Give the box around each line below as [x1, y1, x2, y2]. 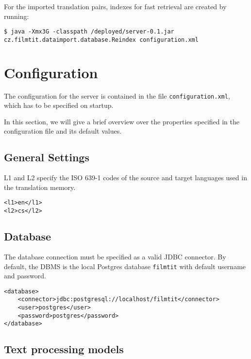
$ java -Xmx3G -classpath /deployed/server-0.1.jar [4, 28, 174, 35]
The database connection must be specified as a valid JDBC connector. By [4, 251, 226, 261]
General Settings [4, 150, 89, 165]
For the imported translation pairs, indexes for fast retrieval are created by [4, 1, 227, 11]
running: [4, 11, 29, 21]
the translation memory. [4, 182, 76, 192]
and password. [4, 271, 46, 281]
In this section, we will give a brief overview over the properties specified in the [4, 116, 240, 126]
